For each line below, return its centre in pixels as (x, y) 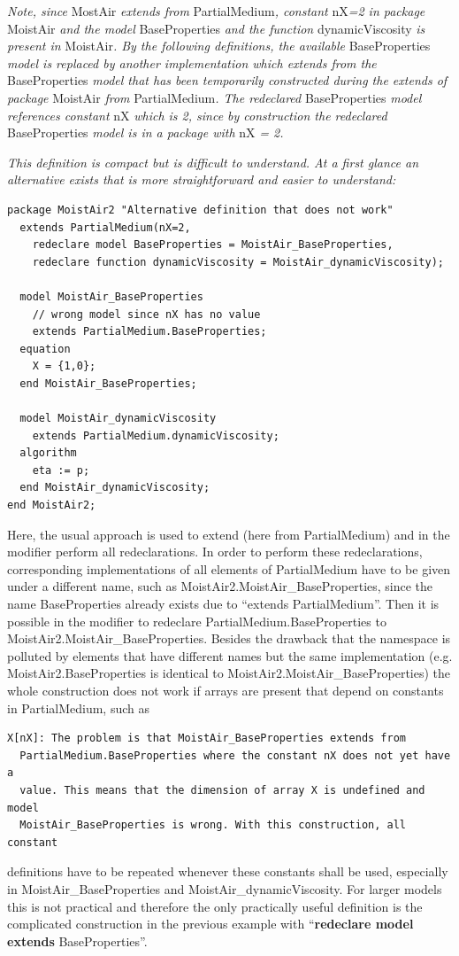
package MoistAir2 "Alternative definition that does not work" (200, 210)
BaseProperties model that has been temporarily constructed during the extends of (227, 80)
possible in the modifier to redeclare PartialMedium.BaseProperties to (197, 621)
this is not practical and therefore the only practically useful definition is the (215, 906)
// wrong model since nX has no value (146, 314)
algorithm (48, 453)
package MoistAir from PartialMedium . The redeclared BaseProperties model (214, 97)
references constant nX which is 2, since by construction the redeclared (197, 115)
